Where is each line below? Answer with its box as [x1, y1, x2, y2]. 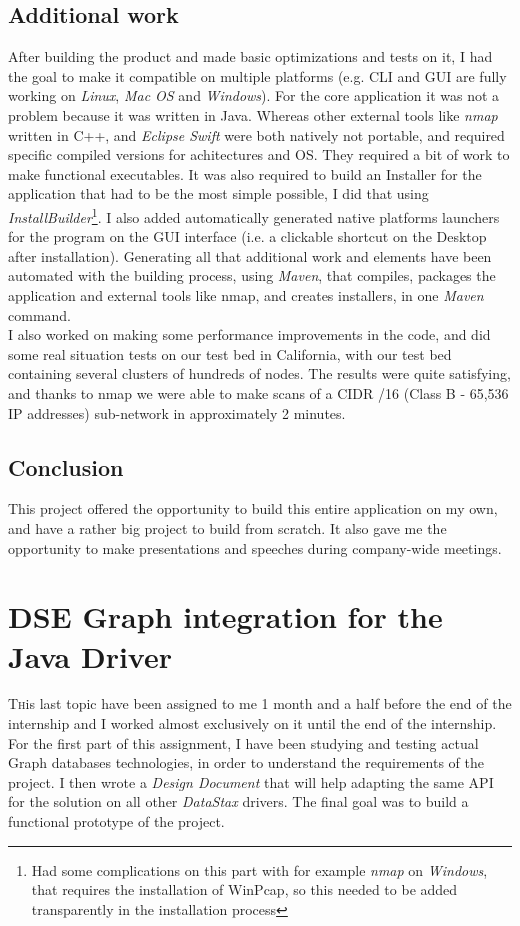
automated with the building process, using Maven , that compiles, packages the [8, 265, 496, 286]
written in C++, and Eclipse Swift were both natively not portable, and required [8, 124, 505, 145]
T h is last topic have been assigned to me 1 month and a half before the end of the [8, 693, 512, 714]
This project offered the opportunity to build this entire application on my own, [8, 498, 498, 519]
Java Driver [8, 635, 172, 676]
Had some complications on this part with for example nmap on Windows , [31, 859, 488, 880]
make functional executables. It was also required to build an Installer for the [8, 163, 482, 184]
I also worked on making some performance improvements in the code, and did [8, 324, 491, 345]
